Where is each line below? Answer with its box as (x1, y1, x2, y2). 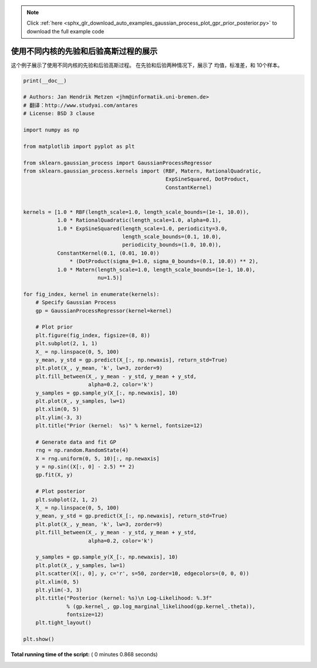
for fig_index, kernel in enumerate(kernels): (23, 291, 160, 298)
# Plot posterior (35, 488, 86, 495)
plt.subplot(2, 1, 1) (35, 340, 98, 347)
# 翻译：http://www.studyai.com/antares (23, 102, 138, 109)
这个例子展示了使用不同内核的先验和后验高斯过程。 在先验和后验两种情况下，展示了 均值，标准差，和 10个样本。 (11, 62, 283, 69)
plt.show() (23, 636, 55, 643)
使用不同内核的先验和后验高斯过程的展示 (11, 46, 158, 56)
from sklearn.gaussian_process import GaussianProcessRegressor (23, 159, 213, 166)
